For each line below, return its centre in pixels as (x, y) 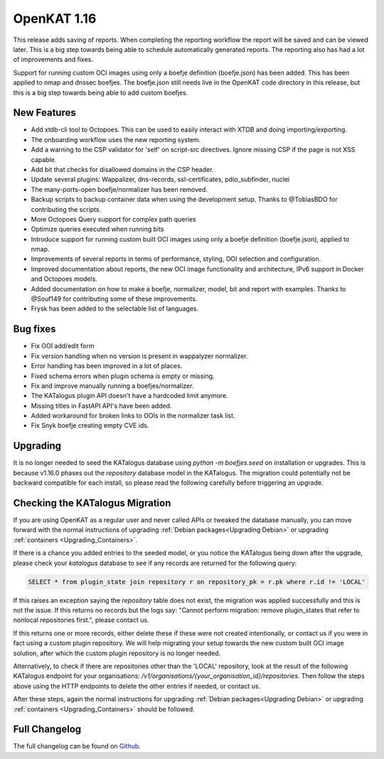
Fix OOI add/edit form (63, 346)
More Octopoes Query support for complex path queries (113, 219)
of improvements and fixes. (53, 60)
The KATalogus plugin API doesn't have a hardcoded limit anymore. (129, 396)
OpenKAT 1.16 (55, 18)
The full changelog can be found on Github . (77, 746)
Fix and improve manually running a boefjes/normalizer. (112, 386)
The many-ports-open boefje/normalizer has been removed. (119, 189)
